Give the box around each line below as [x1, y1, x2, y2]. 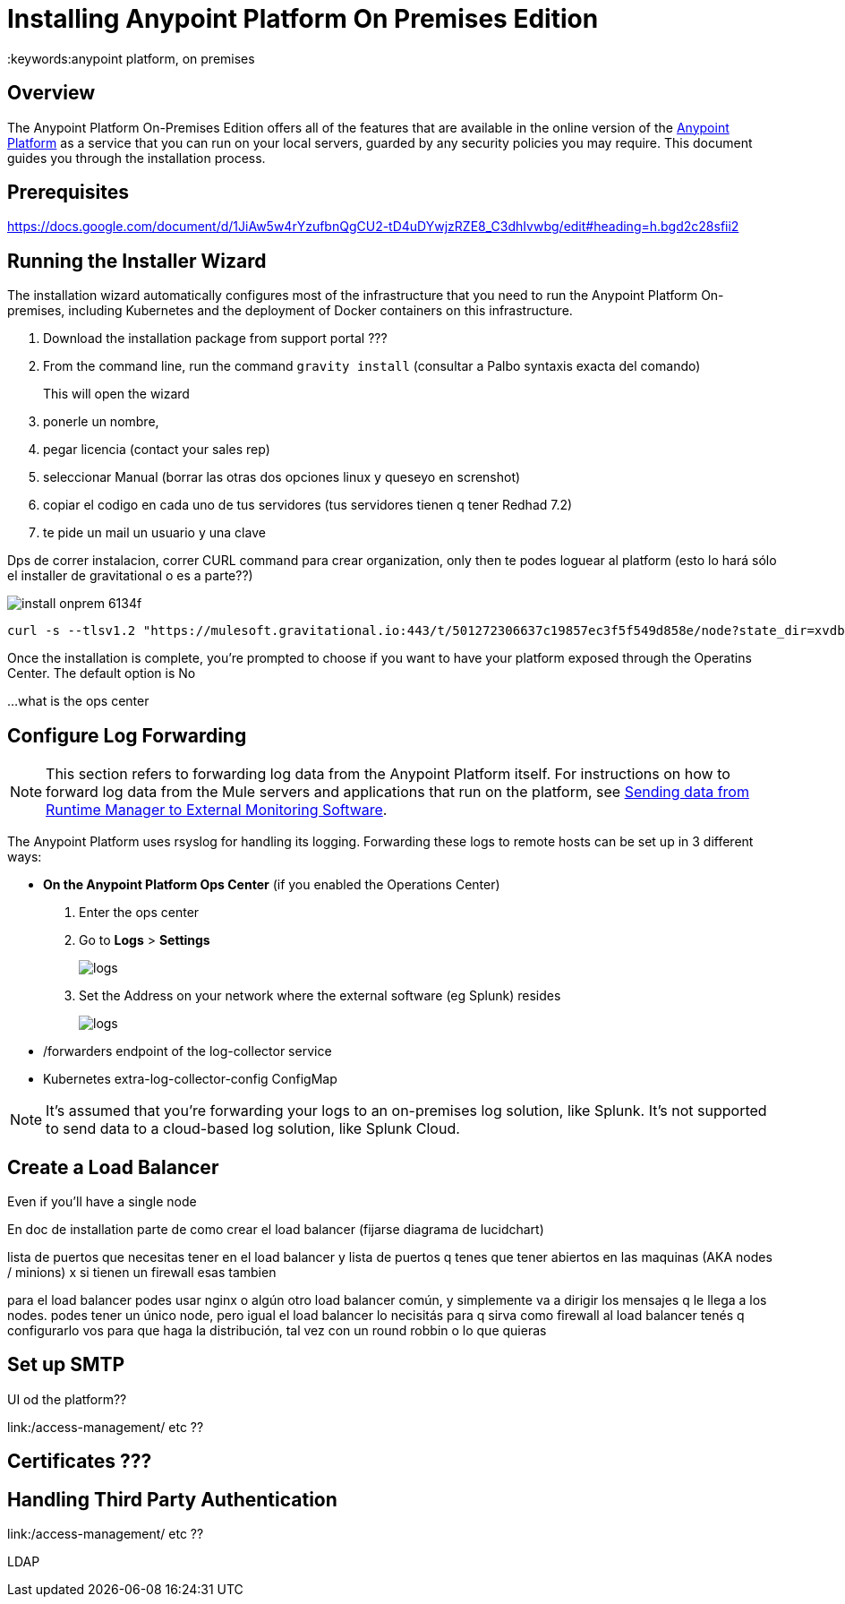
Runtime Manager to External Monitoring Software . [46, 801, 388, 819]
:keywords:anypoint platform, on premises [7, 50, 255, 66]
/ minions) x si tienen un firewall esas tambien [7, 1264, 277, 1280]
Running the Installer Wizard [7, 249, 267, 272]
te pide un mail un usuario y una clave [43, 525, 266, 541]
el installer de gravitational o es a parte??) [7, 568, 253, 584]
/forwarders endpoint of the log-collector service [43, 1043, 332, 1059]
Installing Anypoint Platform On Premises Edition [7, 4, 599, 34]
